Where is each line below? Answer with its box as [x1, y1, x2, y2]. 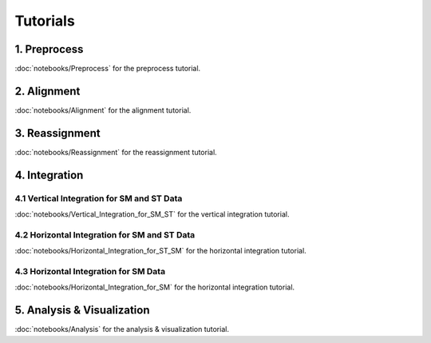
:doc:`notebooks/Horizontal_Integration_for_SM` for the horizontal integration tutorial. [14, 282, 295, 292]
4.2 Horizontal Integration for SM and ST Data [14, 229, 196, 240]
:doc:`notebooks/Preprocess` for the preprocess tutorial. [14, 64, 201, 74]
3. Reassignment [14, 126, 101, 140]
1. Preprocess [14, 42, 84, 56]
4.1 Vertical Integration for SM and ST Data [14, 193, 183, 204]
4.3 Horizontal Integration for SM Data [14, 265, 166, 277]
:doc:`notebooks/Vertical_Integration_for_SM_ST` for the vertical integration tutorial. [14, 209, 290, 219]
